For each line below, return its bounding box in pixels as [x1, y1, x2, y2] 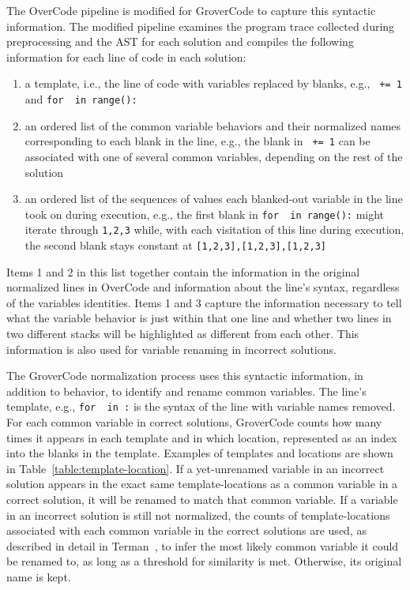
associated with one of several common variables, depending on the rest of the [24, 148, 403, 164]
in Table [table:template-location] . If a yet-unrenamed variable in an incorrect [6, 460, 385, 476]
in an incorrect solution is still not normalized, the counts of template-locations [6, 506, 390, 523]
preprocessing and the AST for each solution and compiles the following [6, 33, 354, 50]
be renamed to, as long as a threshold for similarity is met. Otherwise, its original [6, 553, 402, 569]
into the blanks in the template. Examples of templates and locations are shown [6, 445, 393, 461]
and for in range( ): [24, 91, 137, 107]
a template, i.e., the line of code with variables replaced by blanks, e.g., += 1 [24, 75, 402, 92]
